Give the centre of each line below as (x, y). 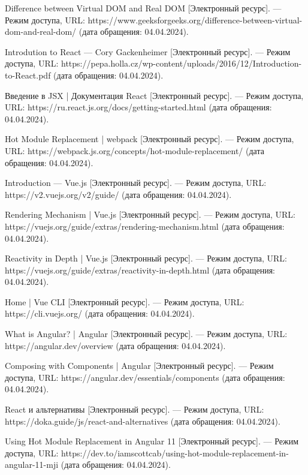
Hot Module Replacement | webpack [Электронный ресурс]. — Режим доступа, (150, 139)
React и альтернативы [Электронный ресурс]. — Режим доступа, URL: (135, 409)
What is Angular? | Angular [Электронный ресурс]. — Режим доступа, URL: (146, 334)
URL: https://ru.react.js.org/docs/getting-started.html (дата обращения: (138, 107)
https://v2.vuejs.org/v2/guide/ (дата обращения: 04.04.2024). (118, 194)
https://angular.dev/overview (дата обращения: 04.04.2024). (115, 345)
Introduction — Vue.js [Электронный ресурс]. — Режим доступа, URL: (136, 183)
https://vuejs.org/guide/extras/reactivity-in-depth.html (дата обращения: (140, 270)
